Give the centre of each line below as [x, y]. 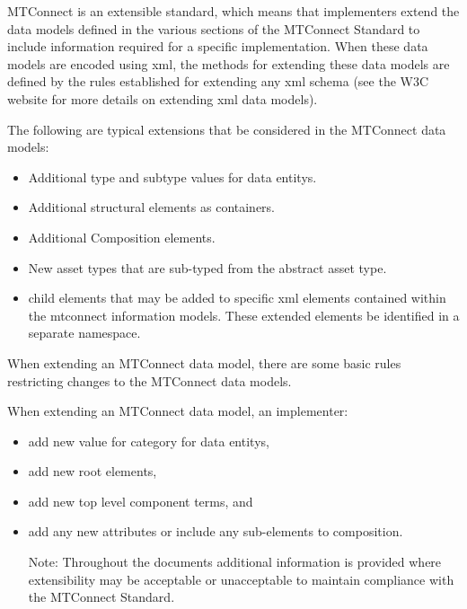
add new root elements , [93, 471]
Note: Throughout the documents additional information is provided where [235, 562]
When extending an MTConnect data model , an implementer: [178, 411]
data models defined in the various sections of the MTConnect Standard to [214, 28]
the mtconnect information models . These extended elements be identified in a [244, 315]
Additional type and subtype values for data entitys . [172, 177]
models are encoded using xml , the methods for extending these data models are [229, 63]
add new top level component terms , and [141, 501]
